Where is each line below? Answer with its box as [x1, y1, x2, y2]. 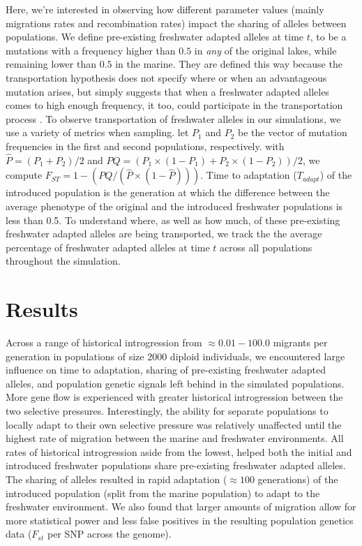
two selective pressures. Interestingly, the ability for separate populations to [6, 404, 329, 418]
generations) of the [257, 471, 338, 486]
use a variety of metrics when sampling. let [6, 125, 189, 140]
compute [6, 168, 43, 182]
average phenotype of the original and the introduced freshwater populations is [6, 198, 343, 213]
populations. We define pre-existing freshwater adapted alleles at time [6, 29, 304, 44]
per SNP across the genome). [47, 526, 172, 541]
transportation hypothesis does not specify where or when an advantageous [6, 70, 327, 84]
